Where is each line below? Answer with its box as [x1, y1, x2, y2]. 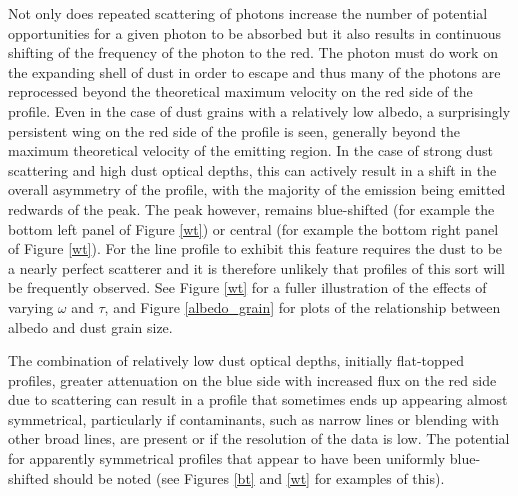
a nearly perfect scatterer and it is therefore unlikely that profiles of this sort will [8, 257, 505, 278]
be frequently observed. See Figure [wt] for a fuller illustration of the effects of [8, 277, 487, 298]
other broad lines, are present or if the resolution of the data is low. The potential [8, 428, 510, 449]
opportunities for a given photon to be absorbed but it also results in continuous [8, 22, 502, 43]
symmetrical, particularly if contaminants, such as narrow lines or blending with [8, 408, 500, 429]
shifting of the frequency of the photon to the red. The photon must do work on [8, 42, 498, 63]
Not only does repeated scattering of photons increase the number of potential [8, 3, 488, 23]
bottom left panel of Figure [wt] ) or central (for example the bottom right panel [8, 218, 499, 239]
